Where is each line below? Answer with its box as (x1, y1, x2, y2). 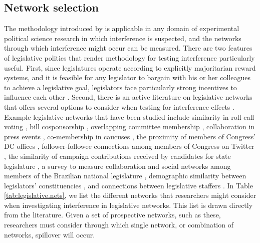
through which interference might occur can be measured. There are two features (4, 43, 252, 53)
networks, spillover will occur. (4, 229, 95, 239)
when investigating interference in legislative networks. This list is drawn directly (4, 199, 253, 210)
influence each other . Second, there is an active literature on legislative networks (4, 92, 252, 102)
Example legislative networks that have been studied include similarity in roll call (4, 111, 254, 122)
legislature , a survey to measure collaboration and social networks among (4, 160, 231, 171)
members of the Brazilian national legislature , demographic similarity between (4, 170, 246, 181)
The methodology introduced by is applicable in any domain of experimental (4, 23, 239, 34)
